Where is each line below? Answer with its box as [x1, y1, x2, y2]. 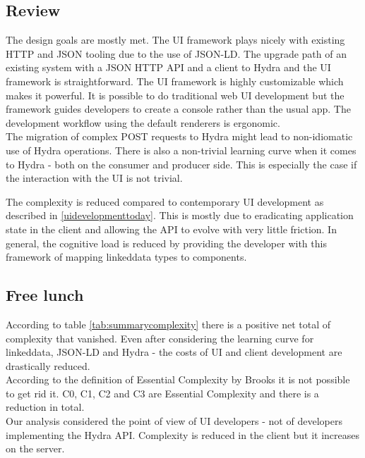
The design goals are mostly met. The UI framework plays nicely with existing [6, 32, 345, 47]
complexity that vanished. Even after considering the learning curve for [6, 330, 314, 345]
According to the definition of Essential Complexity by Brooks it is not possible [6, 372, 350, 387]
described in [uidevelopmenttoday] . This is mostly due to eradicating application [6, 208, 354, 223]
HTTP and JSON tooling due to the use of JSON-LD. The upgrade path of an [6, 46, 347, 61]
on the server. [6, 441, 65, 456]
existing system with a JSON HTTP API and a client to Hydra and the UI [6, 60, 331, 75]
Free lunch [6, 284, 84, 306]
